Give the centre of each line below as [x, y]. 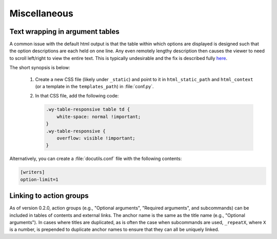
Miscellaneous [42, 13]
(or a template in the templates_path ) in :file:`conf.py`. [94, 87]
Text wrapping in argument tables [65, 32]
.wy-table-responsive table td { [88, 109]
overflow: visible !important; [96, 138]
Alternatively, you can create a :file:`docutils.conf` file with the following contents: [96, 158]
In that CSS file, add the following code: [77, 96]
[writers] [33, 172]
